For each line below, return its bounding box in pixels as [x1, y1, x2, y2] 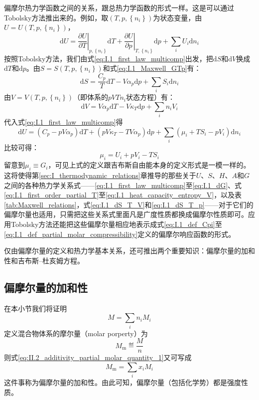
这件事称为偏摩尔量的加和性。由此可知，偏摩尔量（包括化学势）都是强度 [4, 377, 241, 388]
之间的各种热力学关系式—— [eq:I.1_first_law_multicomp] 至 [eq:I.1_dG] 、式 [4, 180, 242, 190]
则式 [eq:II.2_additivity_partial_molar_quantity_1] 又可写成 [4, 352, 192, 363]
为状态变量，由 [153, 12, 202, 22]
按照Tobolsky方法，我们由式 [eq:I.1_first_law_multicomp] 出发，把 [4, 53, 213, 63]
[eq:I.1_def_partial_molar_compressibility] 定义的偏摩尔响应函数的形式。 [4, 228, 236, 239]
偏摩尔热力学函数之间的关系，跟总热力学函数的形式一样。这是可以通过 [4, 2, 234, 12]
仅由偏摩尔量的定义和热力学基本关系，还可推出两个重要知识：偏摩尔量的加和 [4, 245, 255, 256]
